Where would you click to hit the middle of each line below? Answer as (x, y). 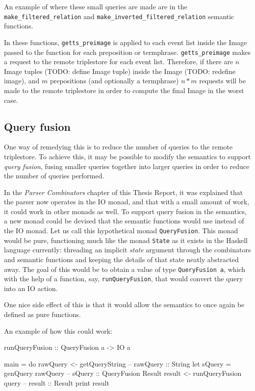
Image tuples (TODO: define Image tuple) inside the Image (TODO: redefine (120, 71)
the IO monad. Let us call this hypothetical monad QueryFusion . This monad (121, 231)
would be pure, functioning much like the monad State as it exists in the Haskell (126, 240)
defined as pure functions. (42, 314)
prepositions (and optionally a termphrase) (114, 81)
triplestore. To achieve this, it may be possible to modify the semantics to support (127, 156)
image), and (22, 81)
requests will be (223, 81)
